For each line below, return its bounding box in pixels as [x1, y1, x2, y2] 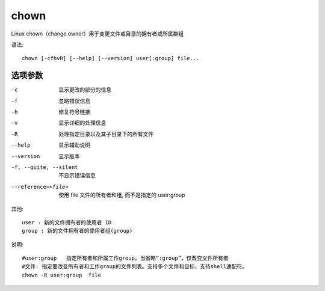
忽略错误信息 [58, 97, 90, 105]
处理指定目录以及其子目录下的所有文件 [58, 130, 153, 138]
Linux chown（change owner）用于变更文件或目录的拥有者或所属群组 [11, 30, 184, 37]
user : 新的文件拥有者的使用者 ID [22, 219, 112, 225]
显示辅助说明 [58, 141, 90, 149]
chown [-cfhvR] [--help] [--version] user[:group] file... [22, 55, 200, 62]
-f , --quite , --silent [11, 164, 78, 171]
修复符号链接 [58, 108, 90, 115]
